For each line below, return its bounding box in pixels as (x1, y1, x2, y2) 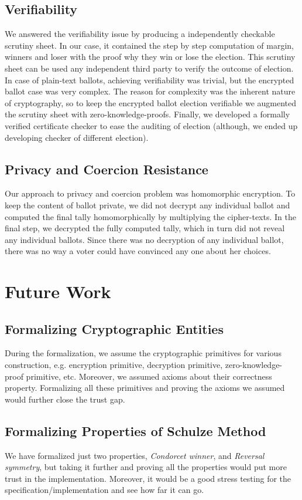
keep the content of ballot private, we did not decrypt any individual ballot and (5, 198, 290, 211)
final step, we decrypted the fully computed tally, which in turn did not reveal (5, 222, 285, 234)
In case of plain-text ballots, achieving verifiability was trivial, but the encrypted (5, 73, 294, 86)
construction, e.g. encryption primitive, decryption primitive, (5, 359, 223, 371)
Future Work (5, 279, 111, 303)
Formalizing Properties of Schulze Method (5, 421, 266, 440)
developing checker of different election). (5, 131, 149, 143)
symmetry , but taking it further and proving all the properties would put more (5, 461, 287, 473)
